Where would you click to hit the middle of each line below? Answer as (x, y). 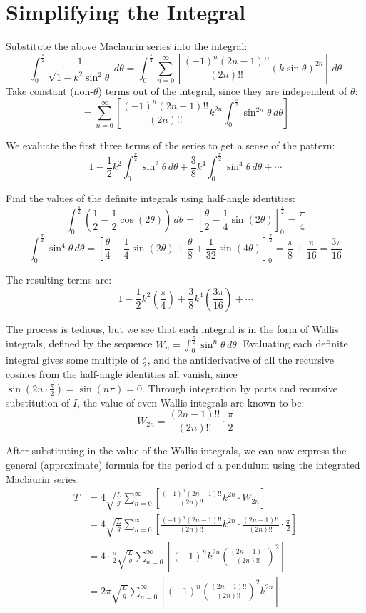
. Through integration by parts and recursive (240, 388)
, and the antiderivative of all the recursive (240, 360)
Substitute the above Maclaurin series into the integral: (127, 46)
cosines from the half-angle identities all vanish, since (122, 374)
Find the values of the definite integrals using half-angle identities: (151, 198)
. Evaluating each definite (292, 343)
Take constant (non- (50, 90)
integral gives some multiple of (72, 360)
